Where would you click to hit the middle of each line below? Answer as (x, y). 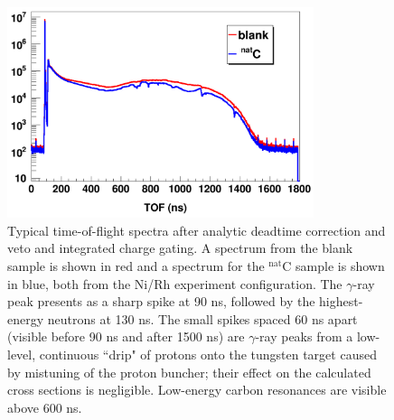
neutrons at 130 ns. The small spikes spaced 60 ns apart (202, 318)
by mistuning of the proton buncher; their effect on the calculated (189, 372)
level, (22, 354)
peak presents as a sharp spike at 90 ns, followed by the (161, 301)
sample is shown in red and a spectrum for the (136, 265)
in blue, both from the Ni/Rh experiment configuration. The (175, 283)
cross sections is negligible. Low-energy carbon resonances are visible (197, 390)
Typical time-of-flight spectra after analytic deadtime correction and (197, 230)
